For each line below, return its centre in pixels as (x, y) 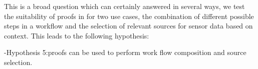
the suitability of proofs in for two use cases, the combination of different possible (129, 16)
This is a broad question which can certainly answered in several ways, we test (124, 6)
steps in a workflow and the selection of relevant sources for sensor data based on (128, 26)
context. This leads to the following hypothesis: (77, 35)
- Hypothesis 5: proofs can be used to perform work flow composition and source (125, 52)
